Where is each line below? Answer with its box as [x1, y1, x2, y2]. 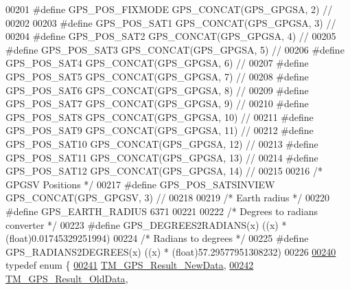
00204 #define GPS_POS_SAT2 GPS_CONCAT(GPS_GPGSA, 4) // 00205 [5, 29, 336, 43]
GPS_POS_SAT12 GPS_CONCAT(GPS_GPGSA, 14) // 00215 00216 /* [5, 164, 323, 178]
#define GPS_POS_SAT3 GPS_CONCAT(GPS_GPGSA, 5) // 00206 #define [5, 42, 345, 56]
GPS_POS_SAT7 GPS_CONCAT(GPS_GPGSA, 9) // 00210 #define [5, 96, 309, 111]
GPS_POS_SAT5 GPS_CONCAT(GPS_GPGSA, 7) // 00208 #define [5, 69, 309, 83]
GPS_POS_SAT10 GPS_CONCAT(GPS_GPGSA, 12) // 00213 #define [5, 136, 318, 150]
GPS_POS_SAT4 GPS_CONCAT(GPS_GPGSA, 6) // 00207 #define [5, 56, 309, 70]
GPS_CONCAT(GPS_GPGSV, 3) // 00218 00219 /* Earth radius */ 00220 [5, 190, 329, 205]
